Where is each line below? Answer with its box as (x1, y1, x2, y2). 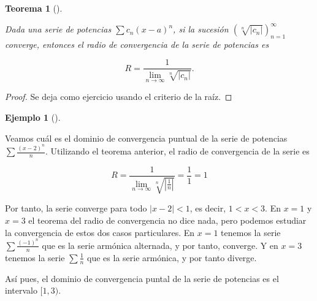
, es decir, (189, 202, 226, 215)
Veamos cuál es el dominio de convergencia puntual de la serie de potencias (5, 131, 288, 144)
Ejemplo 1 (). (5, 110, 61, 123)
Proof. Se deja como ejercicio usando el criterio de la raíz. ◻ (5, 90, 232, 103)
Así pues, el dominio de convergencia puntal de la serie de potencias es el (5, 272, 279, 284)
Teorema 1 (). (5, 2, 63, 14)
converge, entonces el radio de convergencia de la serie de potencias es (5, 37, 269, 50)
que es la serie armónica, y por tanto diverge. (87, 251, 257, 264)
